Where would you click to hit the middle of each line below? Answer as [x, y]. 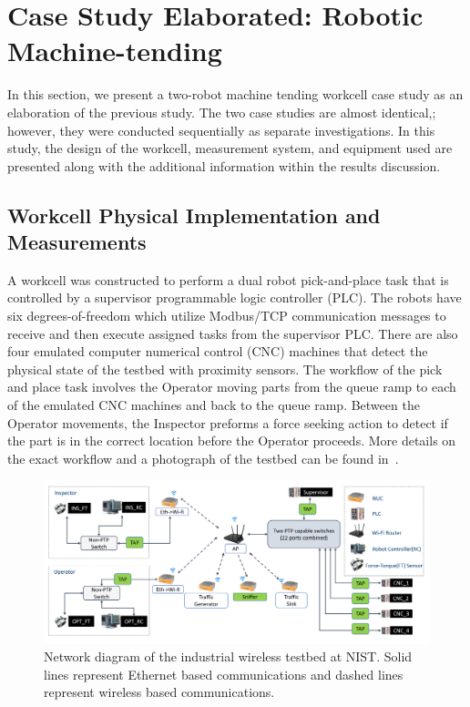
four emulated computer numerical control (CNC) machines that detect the [218, 351]
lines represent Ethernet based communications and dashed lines [224, 674]
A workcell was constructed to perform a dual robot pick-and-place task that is [228, 279]
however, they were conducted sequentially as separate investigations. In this [221, 130]
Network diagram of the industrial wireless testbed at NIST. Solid [228, 656]
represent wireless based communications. [159, 692]
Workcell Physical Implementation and [194, 215]
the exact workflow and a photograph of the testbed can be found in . [203, 458]
